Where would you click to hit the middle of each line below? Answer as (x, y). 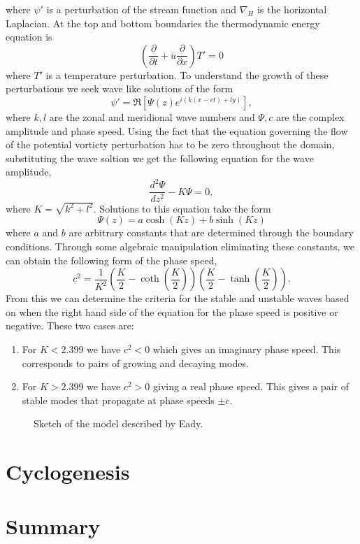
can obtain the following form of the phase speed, (111, 260)
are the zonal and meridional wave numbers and (152, 116)
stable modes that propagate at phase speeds (118, 400)
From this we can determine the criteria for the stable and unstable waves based (178, 298)
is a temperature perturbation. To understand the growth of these (187, 74)
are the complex (310, 116)
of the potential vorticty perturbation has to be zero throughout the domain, (170, 144)
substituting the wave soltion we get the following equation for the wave (160, 158)
